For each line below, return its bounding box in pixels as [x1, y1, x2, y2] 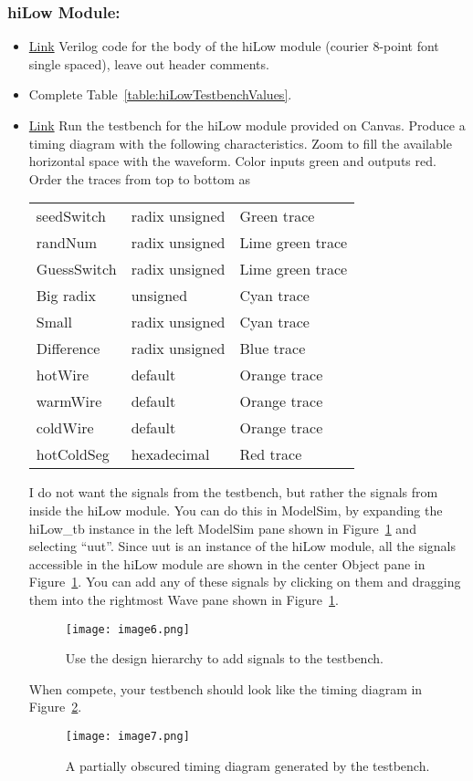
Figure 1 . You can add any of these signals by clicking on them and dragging [28, 572, 461, 591]
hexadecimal [131, 443, 210, 465]
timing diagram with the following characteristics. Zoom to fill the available [28, 133, 452, 152]
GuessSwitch [36, 258, 117, 280]
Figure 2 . [28, 697, 82, 716]
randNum [36, 232, 98, 254]
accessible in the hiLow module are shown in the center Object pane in [28, 554, 426, 573]
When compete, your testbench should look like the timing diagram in [28, 679, 423, 698]
